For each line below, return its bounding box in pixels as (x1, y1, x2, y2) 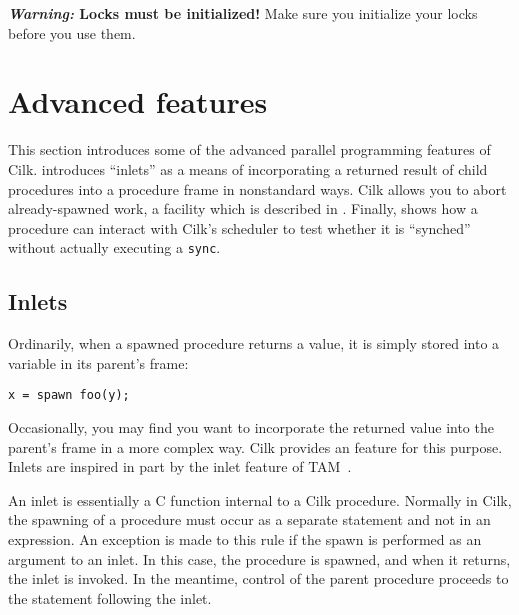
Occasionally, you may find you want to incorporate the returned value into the (8, 416, 494, 437)
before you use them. (8, 22, 136, 43)
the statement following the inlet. (8, 587, 212, 608)
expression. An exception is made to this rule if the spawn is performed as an (8, 528, 482, 549)
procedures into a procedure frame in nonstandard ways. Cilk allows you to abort (8, 178, 507, 199)
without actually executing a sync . (8, 237, 221, 258)
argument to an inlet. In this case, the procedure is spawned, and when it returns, (8, 548, 511, 569)
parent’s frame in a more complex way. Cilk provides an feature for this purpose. (8, 436, 503, 457)
